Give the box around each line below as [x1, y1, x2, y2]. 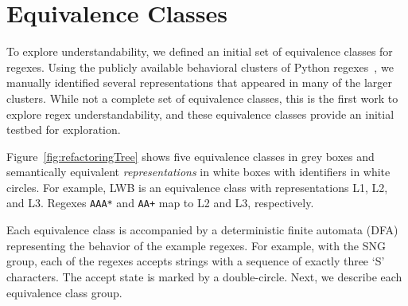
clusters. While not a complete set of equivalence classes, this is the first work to [6, 89, 398, 106]
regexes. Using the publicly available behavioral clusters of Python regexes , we [6, 58, 394, 75]
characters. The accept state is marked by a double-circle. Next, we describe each [6, 268, 402, 284]
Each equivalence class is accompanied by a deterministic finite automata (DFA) [6, 222, 398, 238]
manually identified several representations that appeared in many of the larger [6, 74, 393, 91]
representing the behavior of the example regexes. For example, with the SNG [6, 237, 387, 253]
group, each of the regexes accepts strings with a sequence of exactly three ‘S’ [6, 253, 385, 269]
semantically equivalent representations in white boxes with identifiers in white [6, 163, 391, 180]
